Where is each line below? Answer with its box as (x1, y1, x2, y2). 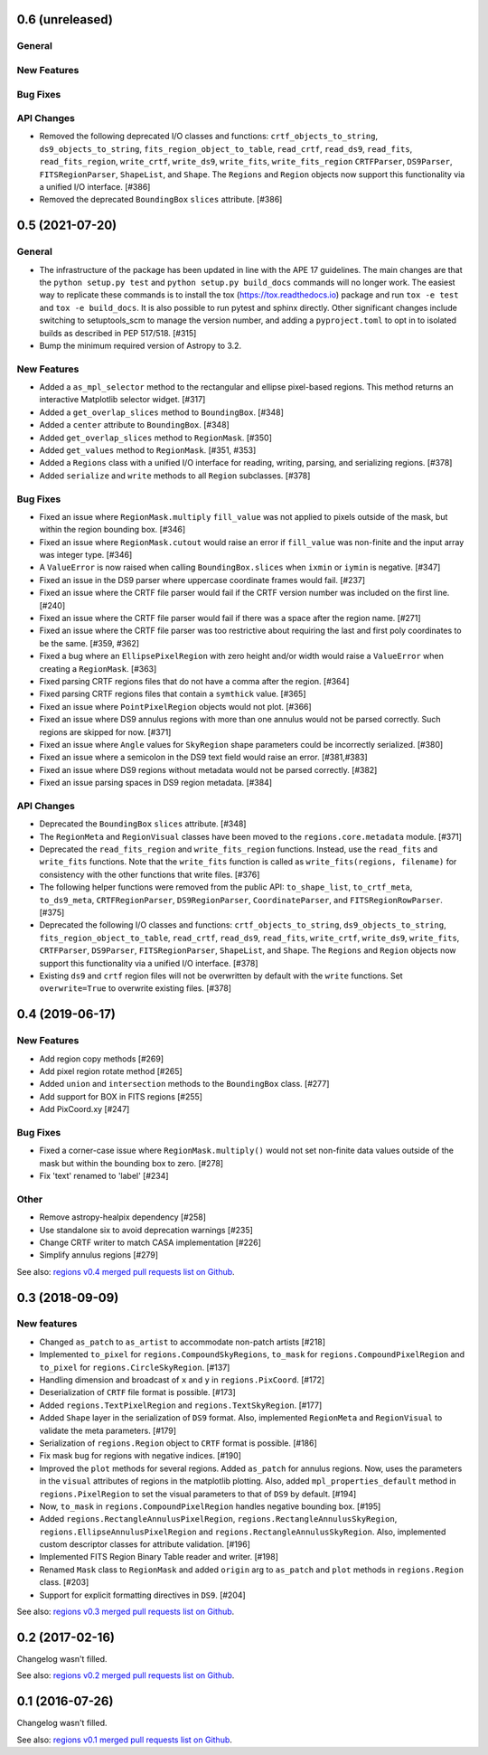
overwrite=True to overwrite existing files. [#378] (39, 983, 232, 994)
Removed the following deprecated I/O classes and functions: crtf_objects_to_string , (39, 131, 379, 142)
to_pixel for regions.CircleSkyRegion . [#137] (39, 1362, 230, 1373)
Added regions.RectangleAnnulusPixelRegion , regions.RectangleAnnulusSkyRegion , (39, 1514, 398, 1524)
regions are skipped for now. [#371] (39, 726, 172, 737)
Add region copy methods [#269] (39, 1053, 164, 1064)
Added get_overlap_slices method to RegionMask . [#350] (39, 432, 273, 443)
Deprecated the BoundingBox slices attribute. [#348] (39, 818, 247, 829)
